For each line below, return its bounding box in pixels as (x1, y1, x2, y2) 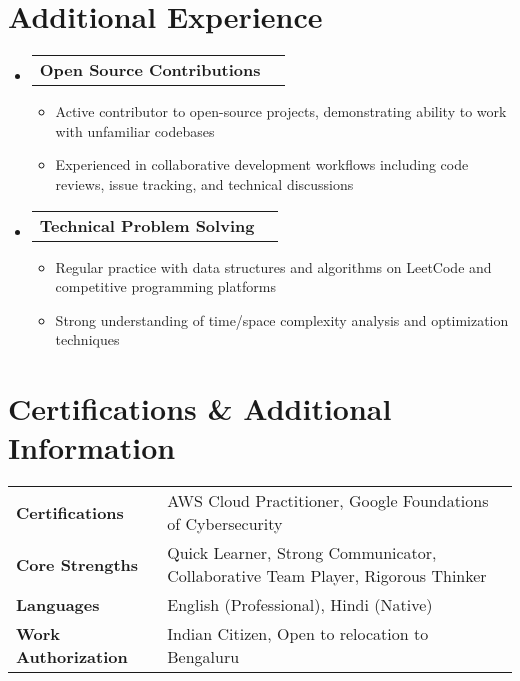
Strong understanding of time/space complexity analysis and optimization (55, 309, 509, 330)
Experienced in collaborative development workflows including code (55, 154, 469, 175)
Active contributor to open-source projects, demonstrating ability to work (55, 101, 507, 122)
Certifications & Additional (8, 388, 392, 429)
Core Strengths (16, 552, 139, 576)
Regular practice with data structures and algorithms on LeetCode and (55, 256, 492, 277)
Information (8, 427, 176, 468)
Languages (16, 593, 100, 617)
